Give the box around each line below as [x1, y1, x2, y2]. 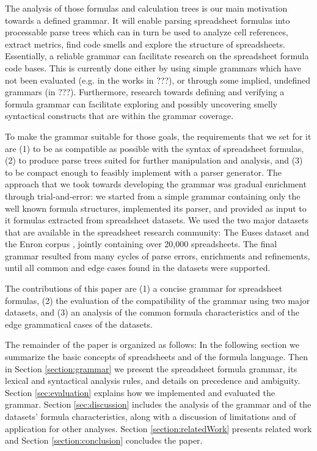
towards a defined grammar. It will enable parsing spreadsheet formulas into [5, 13, 290, 26]
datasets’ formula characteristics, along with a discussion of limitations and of [5, 410, 296, 422]
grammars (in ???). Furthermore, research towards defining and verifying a [5, 85, 285, 98]
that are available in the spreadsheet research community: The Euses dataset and [5, 225, 309, 238]
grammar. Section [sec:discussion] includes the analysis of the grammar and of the [5, 398, 312, 411]
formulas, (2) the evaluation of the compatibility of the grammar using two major [5, 294, 310, 306]
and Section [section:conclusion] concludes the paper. [5, 434, 203, 447]
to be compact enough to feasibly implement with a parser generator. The [5, 165, 282, 178]
